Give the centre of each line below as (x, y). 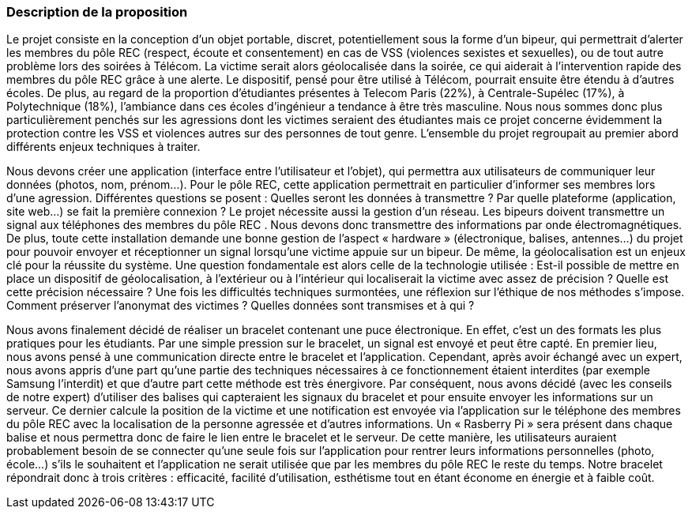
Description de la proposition (97, 12)
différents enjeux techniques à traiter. (103, 147)
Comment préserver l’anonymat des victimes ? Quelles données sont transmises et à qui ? (241, 306)
